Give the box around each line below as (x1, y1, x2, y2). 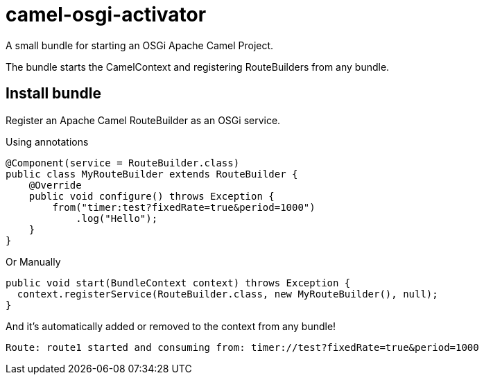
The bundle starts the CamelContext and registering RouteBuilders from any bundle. (6, 60, 390, 73)
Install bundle (6, 85, 101, 103)
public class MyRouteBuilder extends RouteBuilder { (6, 168, 298, 180)
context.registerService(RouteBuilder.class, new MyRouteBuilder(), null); (17, 288, 438, 300)
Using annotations (6, 135, 89, 148)
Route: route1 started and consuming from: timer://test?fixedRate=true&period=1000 (6, 341, 479, 353)
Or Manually (6, 255, 61, 268)
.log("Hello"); (76, 212, 158, 224)
